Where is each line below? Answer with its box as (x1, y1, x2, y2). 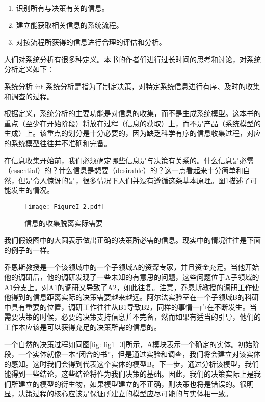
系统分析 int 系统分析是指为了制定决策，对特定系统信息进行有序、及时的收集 (4, 80, 260, 91)
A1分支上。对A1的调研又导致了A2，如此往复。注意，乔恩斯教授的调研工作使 (4, 281, 259, 292)
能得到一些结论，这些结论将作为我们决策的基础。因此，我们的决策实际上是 (4, 368, 254, 379)
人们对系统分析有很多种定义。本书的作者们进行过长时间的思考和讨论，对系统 (4, 53, 261, 64)
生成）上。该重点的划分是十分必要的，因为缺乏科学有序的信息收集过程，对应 (4, 128, 261, 138)
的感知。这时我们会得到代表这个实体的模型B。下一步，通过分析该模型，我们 (4, 358, 259, 369)
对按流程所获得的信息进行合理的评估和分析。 (16, 37, 166, 47)
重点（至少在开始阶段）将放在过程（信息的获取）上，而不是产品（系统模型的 (4, 118, 261, 128)
